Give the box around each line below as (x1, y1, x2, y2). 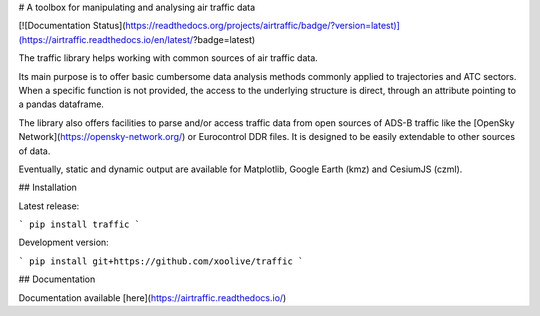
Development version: (18, 236, 109, 249)
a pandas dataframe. (18, 98, 105, 110)
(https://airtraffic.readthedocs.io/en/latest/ (18, 33, 194, 45)
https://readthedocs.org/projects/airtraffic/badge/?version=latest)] (125, 20, 400, 32)
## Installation (18, 181, 77, 194)
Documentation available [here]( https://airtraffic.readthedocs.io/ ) (18, 291, 287, 304)
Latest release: (18, 200, 80, 212)
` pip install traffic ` (18, 219, 140, 230)
